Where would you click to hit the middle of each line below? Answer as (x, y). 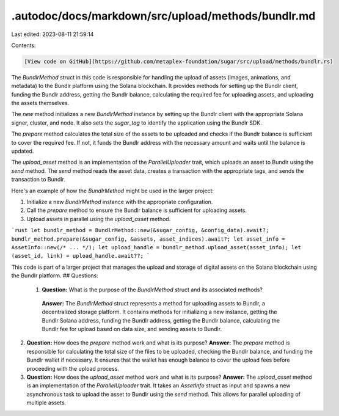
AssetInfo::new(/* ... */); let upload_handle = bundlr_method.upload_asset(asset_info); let (156, 247)
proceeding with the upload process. (73, 368)
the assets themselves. (40, 103)
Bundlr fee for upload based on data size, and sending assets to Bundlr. (132, 329)
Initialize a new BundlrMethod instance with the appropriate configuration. (120, 202)
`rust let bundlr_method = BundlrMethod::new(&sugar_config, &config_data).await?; (140, 230)
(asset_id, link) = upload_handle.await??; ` (81, 256)
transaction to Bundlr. (38, 180)
